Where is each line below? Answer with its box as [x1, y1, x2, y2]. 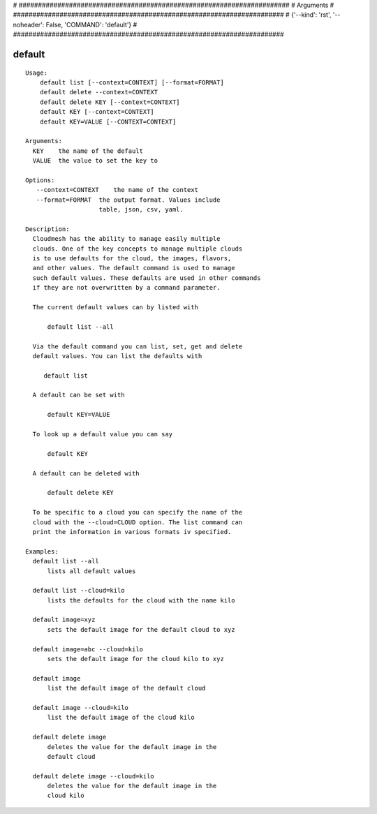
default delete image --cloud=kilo [32, 772, 155, 780]
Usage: [25, 68, 48, 77]
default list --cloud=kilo [32, 586, 125, 595]
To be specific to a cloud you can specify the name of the [32, 508, 243, 517]
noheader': [13, 20, 45, 29]
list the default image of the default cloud [47, 684, 206, 693]
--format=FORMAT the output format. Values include [36, 195, 221, 204]
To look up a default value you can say [32, 430, 173, 438]
